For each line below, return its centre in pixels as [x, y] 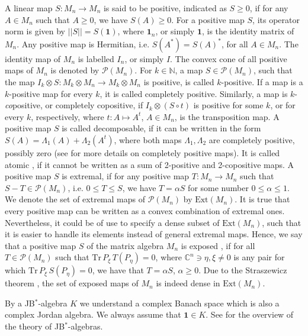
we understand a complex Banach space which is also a [179, 303]
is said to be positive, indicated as [165, 8]
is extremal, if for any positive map [126, 176]
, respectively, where [68, 116]
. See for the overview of [250, 314]
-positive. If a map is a [262, 81]
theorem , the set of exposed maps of [72, 283]
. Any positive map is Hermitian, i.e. [83, 43]
